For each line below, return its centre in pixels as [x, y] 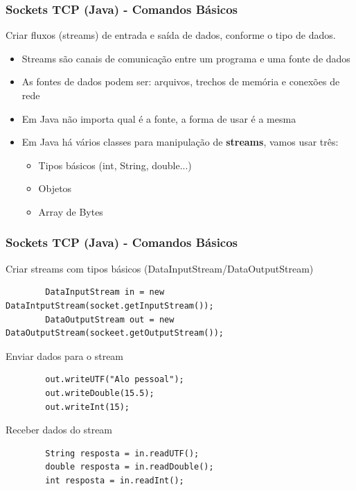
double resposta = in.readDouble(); [130, 467]
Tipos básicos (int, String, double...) [115, 165]
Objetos [55, 188]
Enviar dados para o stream [65, 355]
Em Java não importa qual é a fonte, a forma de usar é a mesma [159, 118]
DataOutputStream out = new [110, 319]
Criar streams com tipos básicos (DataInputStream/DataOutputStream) [160, 268]
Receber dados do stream [59, 430]
